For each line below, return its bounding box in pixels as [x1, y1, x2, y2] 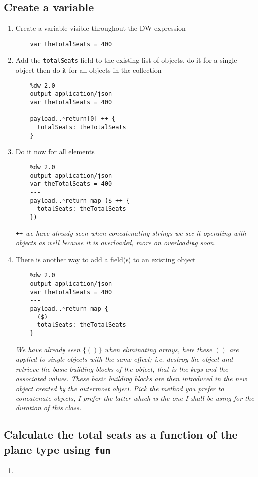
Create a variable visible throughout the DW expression [15, 23, 186, 33]
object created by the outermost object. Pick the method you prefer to [15, 383, 224, 393]
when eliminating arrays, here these [104, 344, 212, 354]
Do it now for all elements [15, 146, 95, 157]
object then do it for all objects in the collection [15, 65, 162, 75]
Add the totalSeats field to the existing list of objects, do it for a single [15, 55, 237, 65]
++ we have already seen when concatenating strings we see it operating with [15, 228, 246, 238]
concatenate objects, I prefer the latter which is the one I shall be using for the [15, 393, 254, 403]
